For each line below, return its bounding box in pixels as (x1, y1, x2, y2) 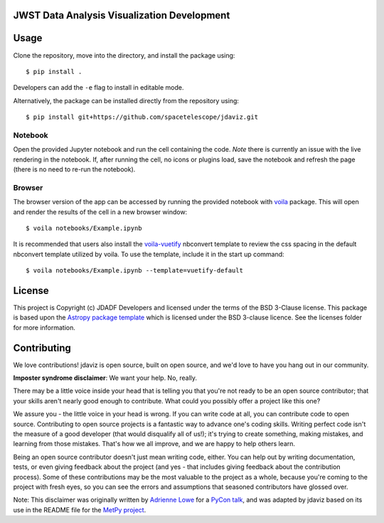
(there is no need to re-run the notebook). (13, 165, 136, 174)
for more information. (13, 323, 76, 332)
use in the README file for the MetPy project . (13, 505, 146, 514)
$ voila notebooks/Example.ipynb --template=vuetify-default (26, 267, 243, 275)
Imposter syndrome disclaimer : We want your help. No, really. (13, 374, 198, 382)
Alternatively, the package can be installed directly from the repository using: (13, 96, 240, 105)
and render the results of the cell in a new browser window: (13, 207, 188, 216)
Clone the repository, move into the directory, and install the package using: (13, 51, 235, 60)
